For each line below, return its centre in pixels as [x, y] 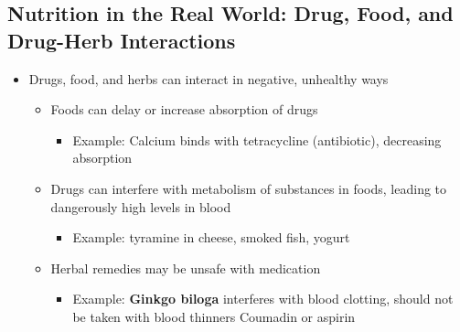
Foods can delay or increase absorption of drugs [184, 109]
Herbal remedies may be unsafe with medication [186, 268]
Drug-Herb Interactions [122, 40]
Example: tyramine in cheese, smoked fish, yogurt [211, 237]
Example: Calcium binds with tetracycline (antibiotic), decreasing [257, 139]
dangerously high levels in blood [141, 206]
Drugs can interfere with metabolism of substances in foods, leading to [249, 188]
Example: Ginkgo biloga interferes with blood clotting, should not [263, 299]
